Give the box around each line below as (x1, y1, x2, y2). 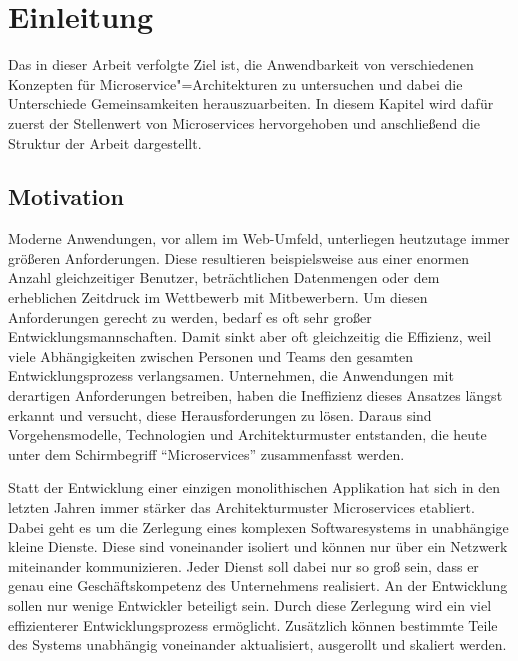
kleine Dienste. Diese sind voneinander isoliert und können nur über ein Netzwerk (8, 536, 508, 557)
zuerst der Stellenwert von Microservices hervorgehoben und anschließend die (8, 112, 480, 133)
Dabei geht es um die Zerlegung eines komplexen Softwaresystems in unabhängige (8, 516, 509, 537)
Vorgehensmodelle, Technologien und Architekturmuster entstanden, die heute (8, 424, 487, 445)
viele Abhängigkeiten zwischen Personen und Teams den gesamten (8, 345, 413, 366)
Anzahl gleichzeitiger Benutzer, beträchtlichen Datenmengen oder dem (8, 267, 440, 288)
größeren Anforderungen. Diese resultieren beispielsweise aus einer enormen (8, 247, 470, 268)
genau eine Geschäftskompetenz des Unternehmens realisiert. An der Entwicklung (8, 575, 508, 596)
